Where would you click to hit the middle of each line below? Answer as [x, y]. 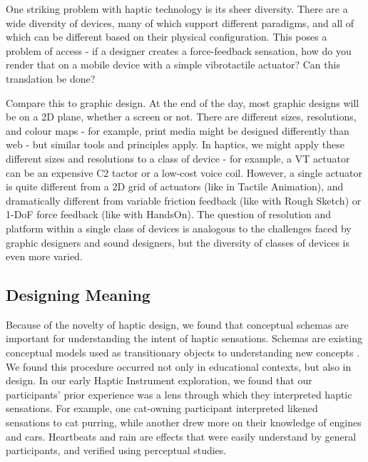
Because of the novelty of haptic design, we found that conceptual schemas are [177, 324]
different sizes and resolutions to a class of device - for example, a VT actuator [178, 158]
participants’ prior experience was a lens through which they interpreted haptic [179, 394]
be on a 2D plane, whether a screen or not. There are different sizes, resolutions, [181, 117]
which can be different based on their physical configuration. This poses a [167, 37]
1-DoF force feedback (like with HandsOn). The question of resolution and [169, 214]
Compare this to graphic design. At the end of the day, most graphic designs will [183, 102]
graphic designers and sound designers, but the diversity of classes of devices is [178, 242]
